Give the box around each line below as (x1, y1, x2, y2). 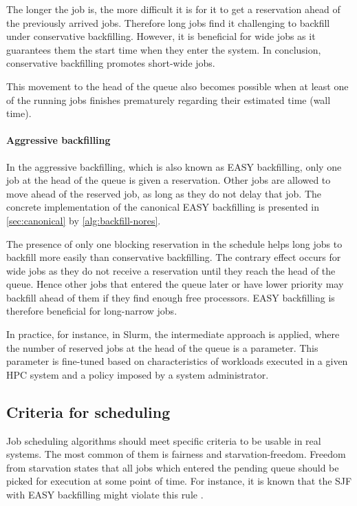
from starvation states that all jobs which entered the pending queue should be (6, 460, 339, 474)
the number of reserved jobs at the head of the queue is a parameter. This (6, 340, 318, 355)
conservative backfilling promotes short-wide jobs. (6, 56, 215, 70)
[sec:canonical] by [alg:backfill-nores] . (6, 213, 161, 227)
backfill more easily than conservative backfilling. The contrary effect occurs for (6, 250, 341, 264)
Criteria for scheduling (6, 401, 171, 422)
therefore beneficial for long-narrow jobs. (6, 304, 177, 318)
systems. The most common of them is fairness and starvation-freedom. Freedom (6, 447, 346, 461)
